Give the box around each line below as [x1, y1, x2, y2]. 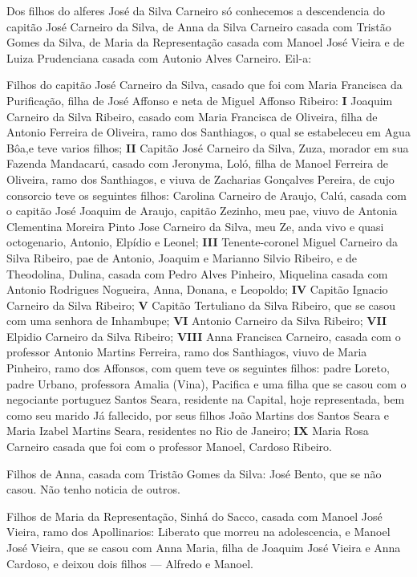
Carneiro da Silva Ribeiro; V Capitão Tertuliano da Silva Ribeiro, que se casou [6, 296, 396, 313]
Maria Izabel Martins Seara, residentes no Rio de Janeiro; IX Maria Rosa [6, 422, 369, 439]
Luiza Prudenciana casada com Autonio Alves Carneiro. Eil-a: [6, 49, 312, 66]
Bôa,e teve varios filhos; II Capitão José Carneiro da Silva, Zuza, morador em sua [6, 139, 409, 156]
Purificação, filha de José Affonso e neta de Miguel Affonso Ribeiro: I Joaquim [6, 91, 393, 108]
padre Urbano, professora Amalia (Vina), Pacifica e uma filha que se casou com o [6, 375, 407, 392]
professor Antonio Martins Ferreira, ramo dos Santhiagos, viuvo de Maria [6, 343, 367, 360]
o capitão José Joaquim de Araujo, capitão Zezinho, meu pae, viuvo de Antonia [6, 202, 398, 219]
